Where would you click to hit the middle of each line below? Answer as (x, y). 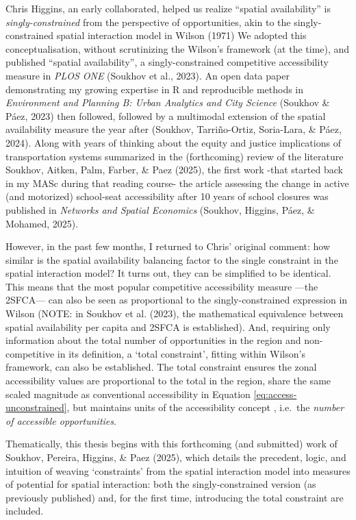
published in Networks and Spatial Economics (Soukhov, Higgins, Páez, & (160, 209)
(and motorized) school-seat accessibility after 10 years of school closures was (167, 196)
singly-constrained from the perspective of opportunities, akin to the (148, 22)
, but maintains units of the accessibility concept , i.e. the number (205, 407)
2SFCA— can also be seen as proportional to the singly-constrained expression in (177, 300)
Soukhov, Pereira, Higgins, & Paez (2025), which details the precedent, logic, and (176, 457)
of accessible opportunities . (61, 420)
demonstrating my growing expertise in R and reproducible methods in (155, 89)
